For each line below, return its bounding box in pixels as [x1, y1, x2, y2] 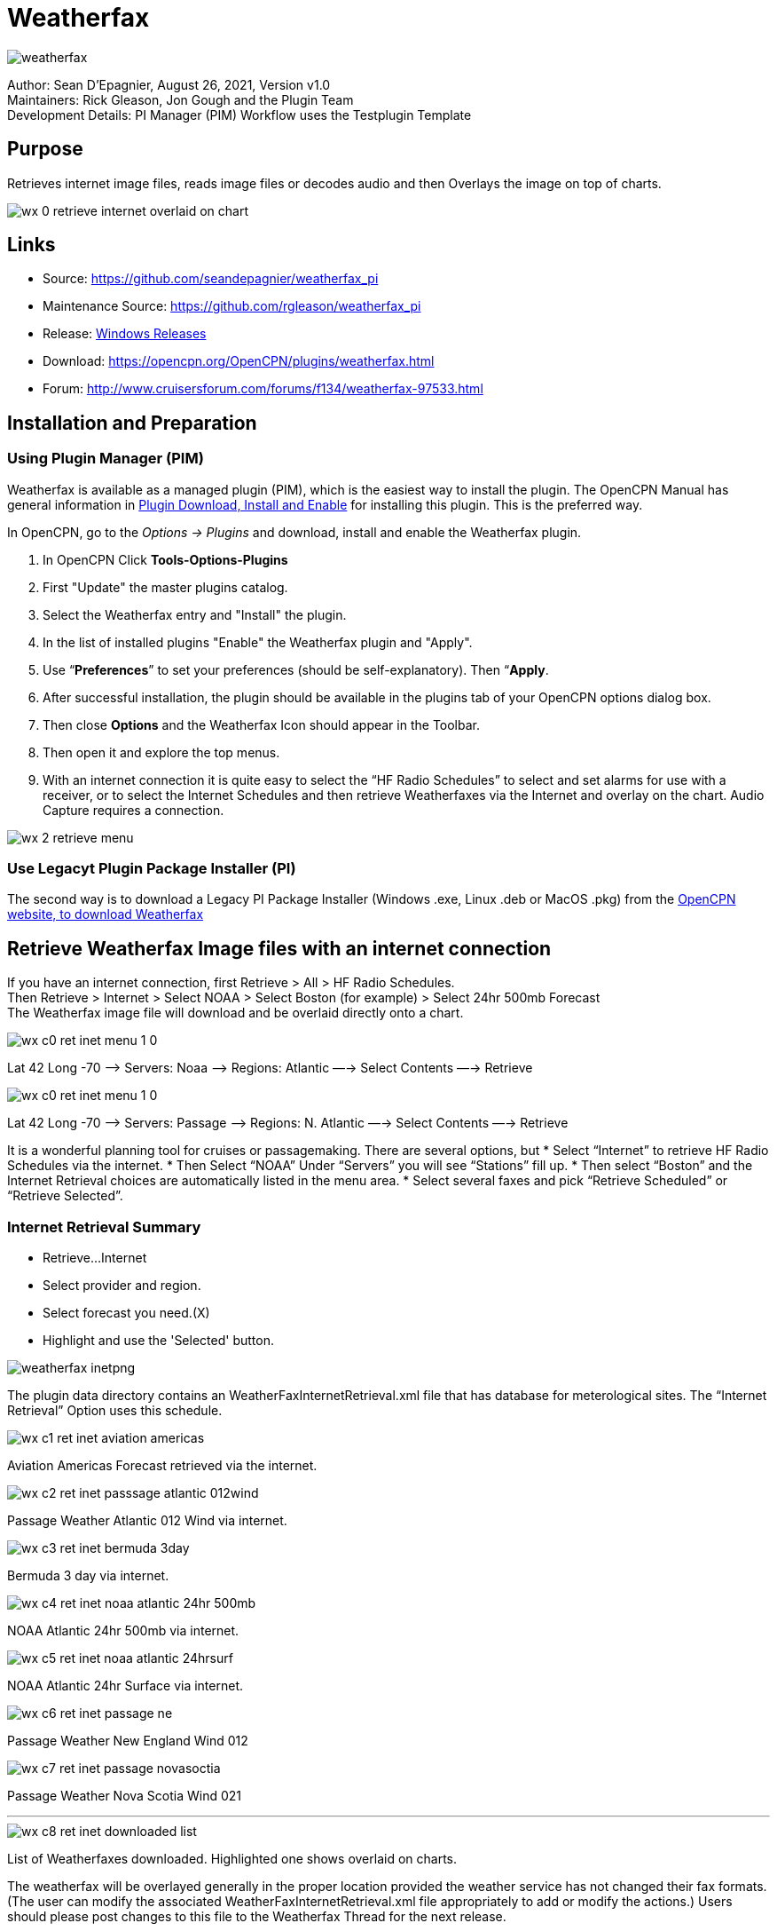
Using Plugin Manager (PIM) [7, 449, 204, 468]
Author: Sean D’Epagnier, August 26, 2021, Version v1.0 [7, 76, 331, 92]
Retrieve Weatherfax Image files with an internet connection [7, 937, 552, 960]
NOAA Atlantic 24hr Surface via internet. [7, 1678, 244, 1693]
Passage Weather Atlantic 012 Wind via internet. [7, 1513, 287, 1528]
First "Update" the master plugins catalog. [43, 579, 288, 595]
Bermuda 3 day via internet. [7, 1568, 169, 1583]
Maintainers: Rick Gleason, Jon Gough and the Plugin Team [7, 91, 354, 107]
